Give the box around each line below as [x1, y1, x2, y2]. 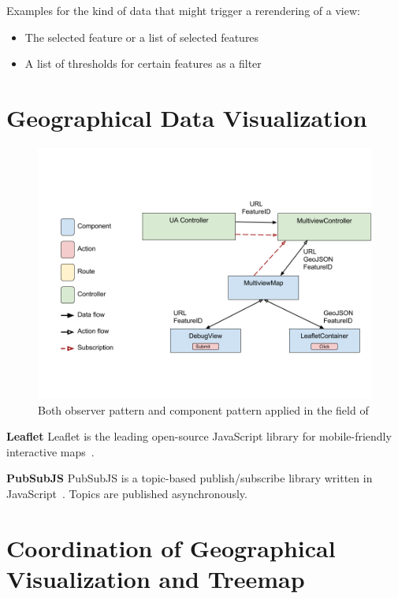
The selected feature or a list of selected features [24, 28, 259, 45]
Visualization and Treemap [6, 562, 305, 594]
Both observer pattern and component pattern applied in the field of [38, 401, 369, 418]
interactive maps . [6, 443, 95, 459]
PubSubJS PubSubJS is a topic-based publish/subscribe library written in [6, 470, 373, 486]
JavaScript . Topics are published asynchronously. [6, 485, 247, 501]
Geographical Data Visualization [6, 101, 367, 133]
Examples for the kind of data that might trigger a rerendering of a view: [6, 2, 360, 18]
